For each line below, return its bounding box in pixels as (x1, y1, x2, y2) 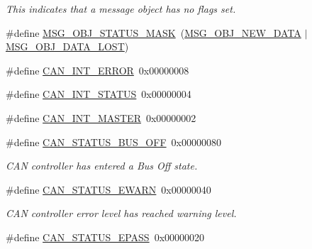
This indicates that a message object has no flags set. (6, 1, 236, 16)
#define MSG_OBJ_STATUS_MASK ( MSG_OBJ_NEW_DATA (6, 25, 301, 40)
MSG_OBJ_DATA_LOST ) (6, 39, 129, 54)
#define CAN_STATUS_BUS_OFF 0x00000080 (6, 134, 221, 149)
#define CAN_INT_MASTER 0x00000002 (6, 110, 196, 125)
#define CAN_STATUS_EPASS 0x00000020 (6, 229, 205, 244)
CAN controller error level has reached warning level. (6, 206, 237, 221)
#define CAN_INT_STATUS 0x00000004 (6, 87, 191, 101)
